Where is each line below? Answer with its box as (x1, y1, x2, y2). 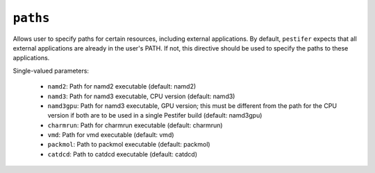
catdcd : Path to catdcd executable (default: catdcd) (47, 149, 198, 158)
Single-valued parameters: (12, 66, 90, 75)
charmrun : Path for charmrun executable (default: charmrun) (47, 121, 223, 129)
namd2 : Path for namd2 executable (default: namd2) (47, 82, 197, 91)
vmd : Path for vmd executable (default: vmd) (47, 131, 174, 139)
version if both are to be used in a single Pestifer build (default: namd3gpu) (47, 111, 262, 120)
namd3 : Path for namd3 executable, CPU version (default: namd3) (47, 92, 235, 100)
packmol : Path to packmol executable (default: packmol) (47, 140, 211, 149)
